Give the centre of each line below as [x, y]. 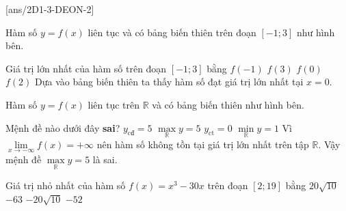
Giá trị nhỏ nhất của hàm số [66, 185]
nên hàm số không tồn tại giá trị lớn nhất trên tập [203, 144]
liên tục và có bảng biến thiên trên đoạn [172, 32]
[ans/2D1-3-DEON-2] [50, 9]
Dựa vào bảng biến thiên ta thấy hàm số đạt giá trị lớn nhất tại [169, 82]
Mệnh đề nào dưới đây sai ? [63, 127]
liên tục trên [114, 104]
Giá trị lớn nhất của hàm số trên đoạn [86, 68]
